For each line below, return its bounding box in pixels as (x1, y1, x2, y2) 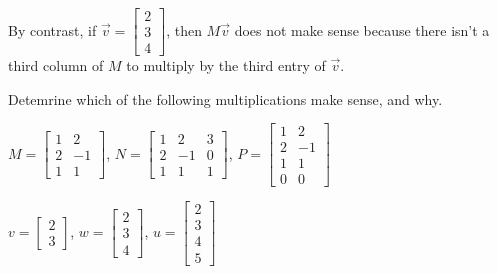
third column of (8, 55, 104, 76)
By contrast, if (8, 19, 97, 40)
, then (166, 19, 202, 40)
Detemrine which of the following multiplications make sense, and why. (8, 88, 443, 109)
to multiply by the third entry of (126, 55, 326, 76)
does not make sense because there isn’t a (234, 19, 490, 40)
